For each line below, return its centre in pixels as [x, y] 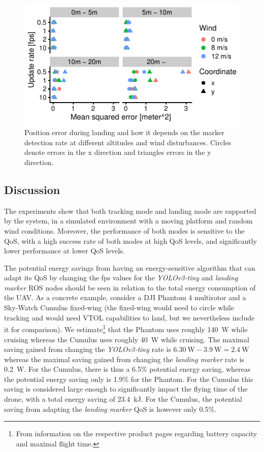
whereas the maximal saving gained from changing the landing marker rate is [124, 359]
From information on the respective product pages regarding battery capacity [137, 433]
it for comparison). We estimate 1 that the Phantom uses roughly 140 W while [126, 328]
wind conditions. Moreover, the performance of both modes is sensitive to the [124, 230]
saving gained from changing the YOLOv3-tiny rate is [88, 349]
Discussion [32, 189]
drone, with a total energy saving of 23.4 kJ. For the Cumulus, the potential [123, 399]
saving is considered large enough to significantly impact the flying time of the [126, 389]
